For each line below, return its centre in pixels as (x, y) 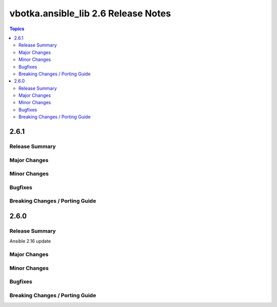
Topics (17, 29)
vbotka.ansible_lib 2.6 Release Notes (90, 13)
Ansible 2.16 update (30, 241)
